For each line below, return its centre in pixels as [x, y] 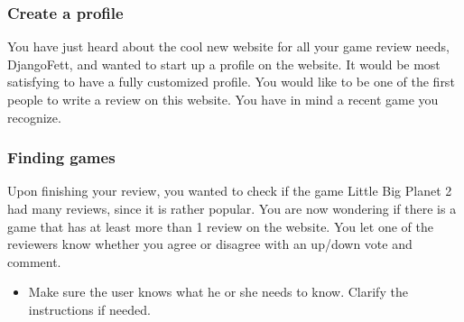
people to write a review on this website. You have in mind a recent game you [223, 99]
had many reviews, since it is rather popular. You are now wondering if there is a [232, 208]
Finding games [61, 157]
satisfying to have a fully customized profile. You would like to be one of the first [231, 82]
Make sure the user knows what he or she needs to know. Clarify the [218, 292]
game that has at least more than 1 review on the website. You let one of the [220, 226]
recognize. [34, 117]
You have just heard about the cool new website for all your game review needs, [228, 46]
